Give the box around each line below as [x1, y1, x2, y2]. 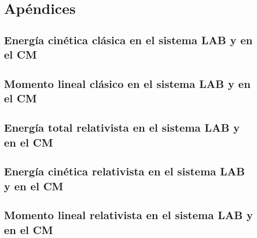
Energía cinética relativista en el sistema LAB [4, 163, 245, 179]
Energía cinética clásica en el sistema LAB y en [4, 32, 253, 47]
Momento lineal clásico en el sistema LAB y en [4, 76, 251, 91]
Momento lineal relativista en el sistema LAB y [4, 207, 253, 223]
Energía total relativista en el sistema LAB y [4, 120, 240, 135]
